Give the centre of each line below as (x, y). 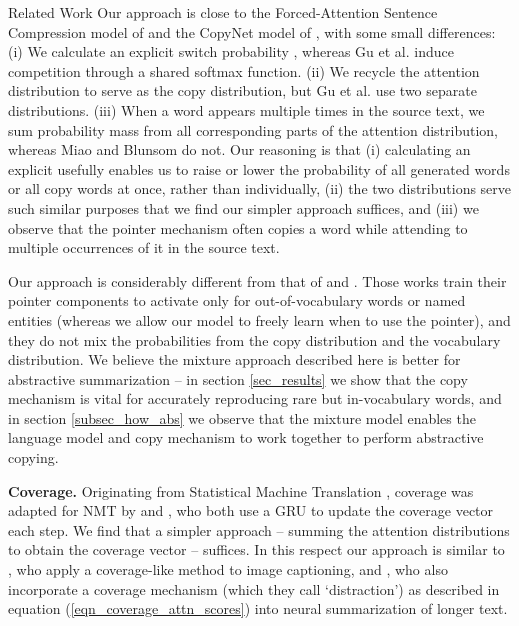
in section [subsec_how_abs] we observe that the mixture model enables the (242, 417)
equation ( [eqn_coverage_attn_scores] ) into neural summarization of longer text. (258, 608)
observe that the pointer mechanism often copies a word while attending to (238, 227)
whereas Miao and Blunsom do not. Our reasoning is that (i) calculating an (239, 149)
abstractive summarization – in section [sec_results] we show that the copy (238, 378)
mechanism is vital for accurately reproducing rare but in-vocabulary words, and (255, 398)
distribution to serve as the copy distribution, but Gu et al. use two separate (242, 90)
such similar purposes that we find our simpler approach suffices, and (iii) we (243, 207)
